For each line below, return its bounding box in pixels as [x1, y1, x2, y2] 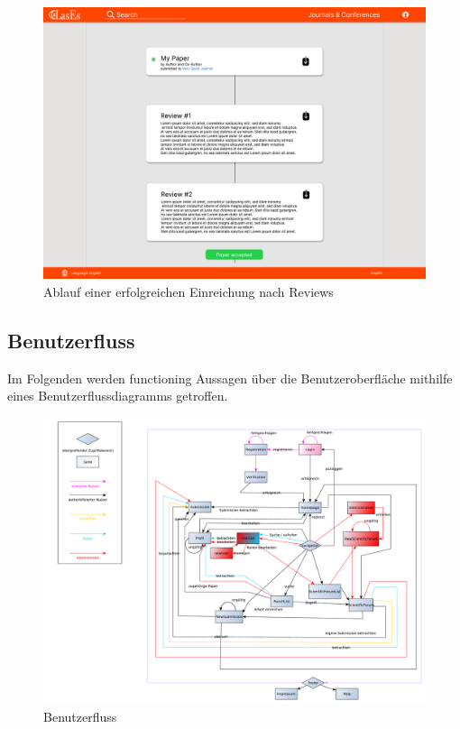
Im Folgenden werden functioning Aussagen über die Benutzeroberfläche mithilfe [7, 368, 453, 387]
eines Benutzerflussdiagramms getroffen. [7, 386, 228, 405]
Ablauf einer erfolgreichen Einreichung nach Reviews [43, 282, 334, 301]
